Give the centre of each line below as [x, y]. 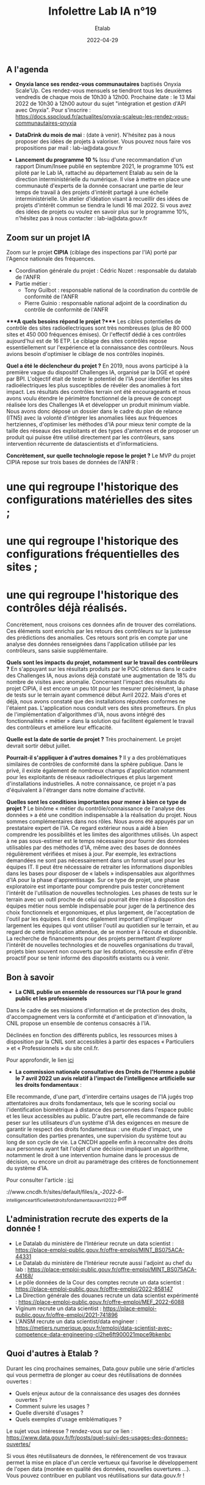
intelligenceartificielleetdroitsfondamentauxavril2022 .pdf [67, 1199]
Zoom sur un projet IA [48, 238]
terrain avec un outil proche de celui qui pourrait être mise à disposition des [101, 900]
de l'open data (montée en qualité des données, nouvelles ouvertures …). [99, 1468]
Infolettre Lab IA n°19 [103, 11]
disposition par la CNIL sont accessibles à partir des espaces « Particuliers [100, 1042]
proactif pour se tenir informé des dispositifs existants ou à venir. [88, 958]
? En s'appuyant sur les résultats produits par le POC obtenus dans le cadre [102, 669]
